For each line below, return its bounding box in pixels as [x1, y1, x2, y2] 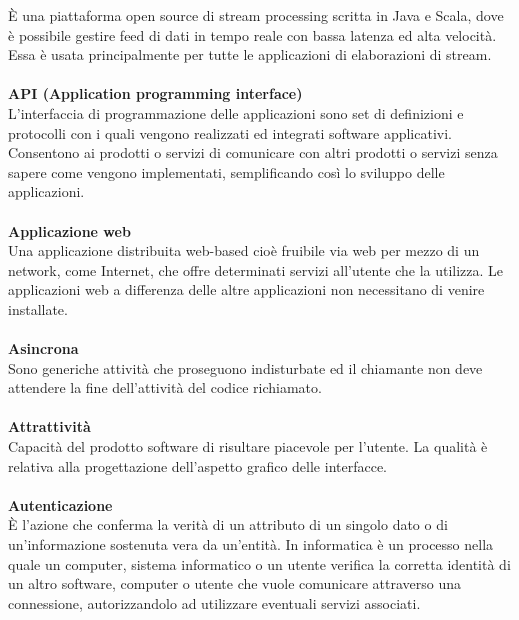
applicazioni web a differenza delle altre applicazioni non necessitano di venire [8, 279, 485, 300]
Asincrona [8, 338, 79, 359]
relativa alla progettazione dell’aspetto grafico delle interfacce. [8, 455, 388, 476]
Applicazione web [8, 220, 131, 241]
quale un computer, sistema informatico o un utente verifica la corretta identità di [8, 553, 511, 574]
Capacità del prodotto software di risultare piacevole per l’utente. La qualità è [8, 436, 488, 457]
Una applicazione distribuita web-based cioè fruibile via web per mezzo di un [8, 240, 480, 261]
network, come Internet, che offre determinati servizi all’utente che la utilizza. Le [8, 259, 504, 280]
